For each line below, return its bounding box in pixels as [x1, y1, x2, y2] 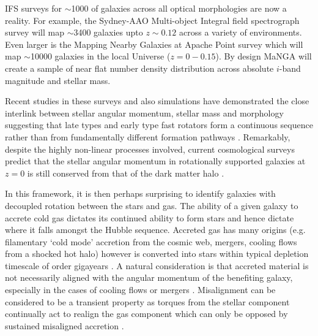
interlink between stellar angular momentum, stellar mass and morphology [5, 106, 284, 119]
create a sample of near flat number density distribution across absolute [5, 61, 274, 74]
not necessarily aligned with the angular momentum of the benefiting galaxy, [5, 271, 293, 284]
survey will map [5, 26, 64, 39]
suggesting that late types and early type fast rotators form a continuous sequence [5, 118, 313, 131]
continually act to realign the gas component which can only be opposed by [5, 307, 288, 320]
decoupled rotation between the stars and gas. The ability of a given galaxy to [5, 199, 298, 212]
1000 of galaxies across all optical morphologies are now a [71, 2, 287, 14]
